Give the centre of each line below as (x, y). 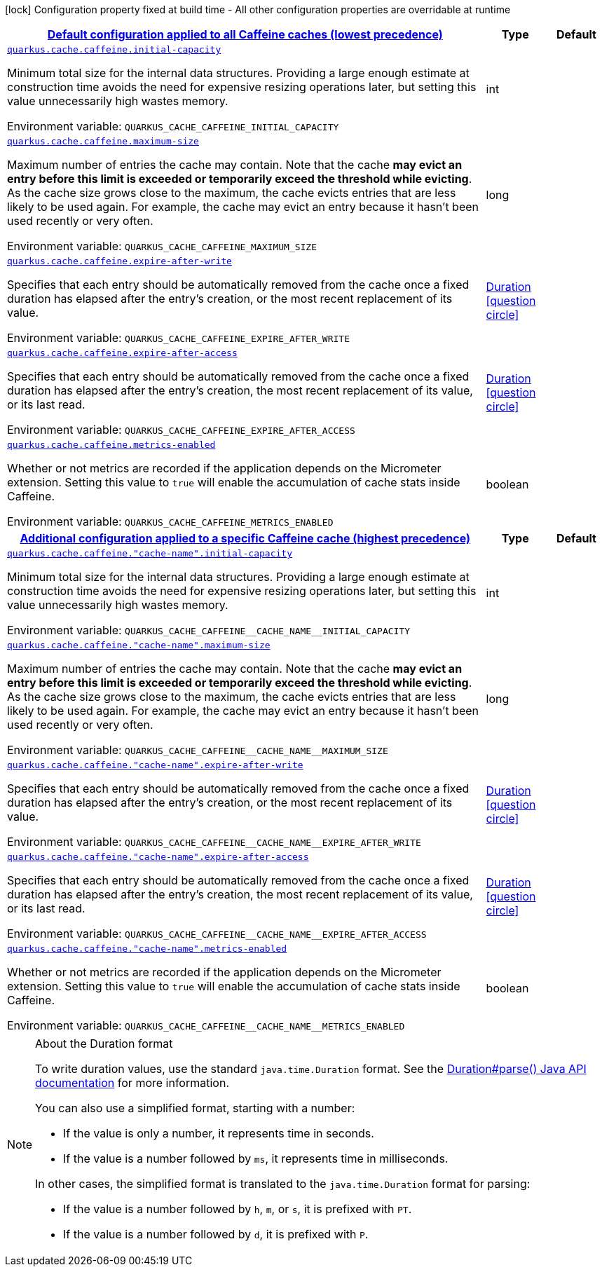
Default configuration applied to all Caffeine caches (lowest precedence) (245, 34)
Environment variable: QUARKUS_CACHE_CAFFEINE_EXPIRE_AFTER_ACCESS (181, 430)
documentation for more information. (132, 1083)
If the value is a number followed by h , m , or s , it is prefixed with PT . (238, 1209)
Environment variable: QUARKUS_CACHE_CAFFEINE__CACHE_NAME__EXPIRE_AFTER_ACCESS (217, 934)
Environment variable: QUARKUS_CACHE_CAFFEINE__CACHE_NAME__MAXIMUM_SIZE (198, 750)
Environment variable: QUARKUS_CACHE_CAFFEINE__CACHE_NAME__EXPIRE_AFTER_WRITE (214, 842)
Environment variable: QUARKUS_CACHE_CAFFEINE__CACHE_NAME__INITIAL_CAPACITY (209, 630)
